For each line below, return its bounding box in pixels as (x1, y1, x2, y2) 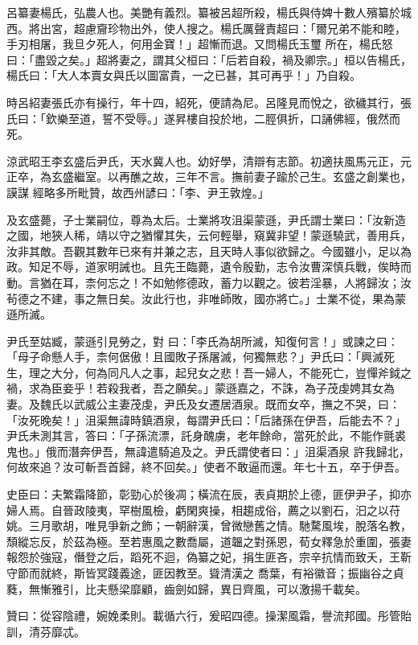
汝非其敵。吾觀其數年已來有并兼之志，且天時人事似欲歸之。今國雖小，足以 (6, 242, 400, 259)
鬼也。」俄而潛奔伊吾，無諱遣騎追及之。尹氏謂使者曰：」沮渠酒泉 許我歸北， (6, 442, 410, 459)
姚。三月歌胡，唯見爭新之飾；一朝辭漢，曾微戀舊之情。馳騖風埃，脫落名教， (6, 517, 412, 534)
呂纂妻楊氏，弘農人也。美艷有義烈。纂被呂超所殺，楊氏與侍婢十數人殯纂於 (6, 4, 400, 20)
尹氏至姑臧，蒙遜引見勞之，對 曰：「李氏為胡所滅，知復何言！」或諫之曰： (6, 332, 399, 349)
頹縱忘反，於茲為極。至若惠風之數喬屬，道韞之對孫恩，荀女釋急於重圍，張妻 (6, 532, 412, 549)
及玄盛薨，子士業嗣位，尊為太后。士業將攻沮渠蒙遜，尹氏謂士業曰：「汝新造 (6, 211, 406, 228)
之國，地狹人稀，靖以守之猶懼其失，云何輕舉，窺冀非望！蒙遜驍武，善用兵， (6, 227, 412, 244)
